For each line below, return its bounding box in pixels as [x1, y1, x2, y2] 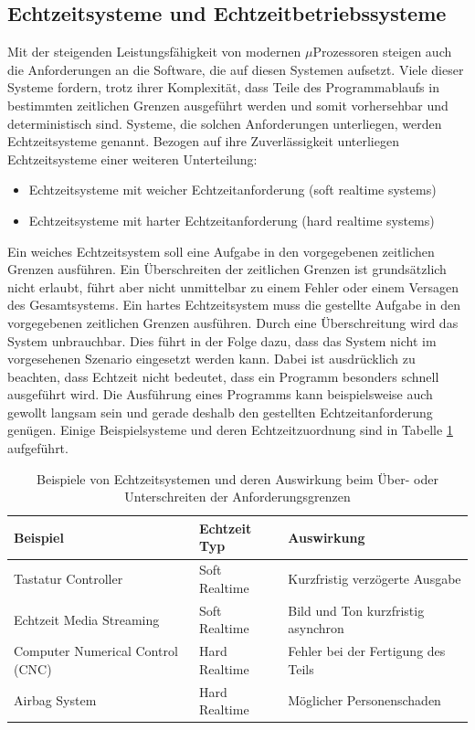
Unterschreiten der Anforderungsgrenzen [124, 487, 351, 506]
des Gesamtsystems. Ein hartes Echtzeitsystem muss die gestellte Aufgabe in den [7, 295, 460, 314]
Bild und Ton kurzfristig [288, 600, 425, 619]
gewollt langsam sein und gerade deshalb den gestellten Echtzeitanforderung [7, 402, 433, 421]
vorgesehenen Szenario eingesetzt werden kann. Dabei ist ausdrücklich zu [7, 349, 416, 368]
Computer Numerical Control [14, 641, 178, 661]
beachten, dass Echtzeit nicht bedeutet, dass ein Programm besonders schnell [7, 366, 439, 386]
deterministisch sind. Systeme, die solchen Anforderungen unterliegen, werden [7, 113, 442, 132]
